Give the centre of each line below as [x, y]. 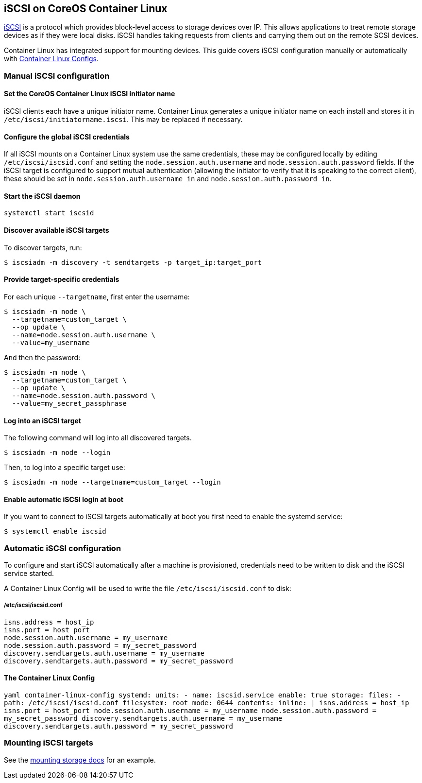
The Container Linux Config [50, 678]
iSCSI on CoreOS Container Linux [86, 9]
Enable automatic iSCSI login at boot [64, 499]
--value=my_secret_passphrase [69, 403]
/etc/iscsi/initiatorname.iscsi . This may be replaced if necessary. [123, 120]
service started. [29, 574]
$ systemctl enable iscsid [55, 531]
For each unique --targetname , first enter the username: [97, 296]
